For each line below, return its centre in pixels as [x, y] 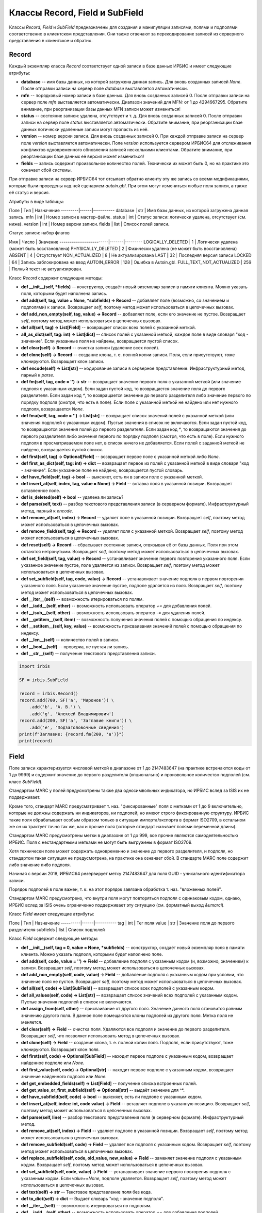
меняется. [32, 1022]
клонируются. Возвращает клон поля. [60, 1049]
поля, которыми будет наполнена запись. [64, 294]
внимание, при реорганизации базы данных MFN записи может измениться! [101, 109]
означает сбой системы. [47, 170]
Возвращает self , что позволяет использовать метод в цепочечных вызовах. [101, 1035]
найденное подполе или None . [53, 1063]
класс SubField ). [26, 782]
